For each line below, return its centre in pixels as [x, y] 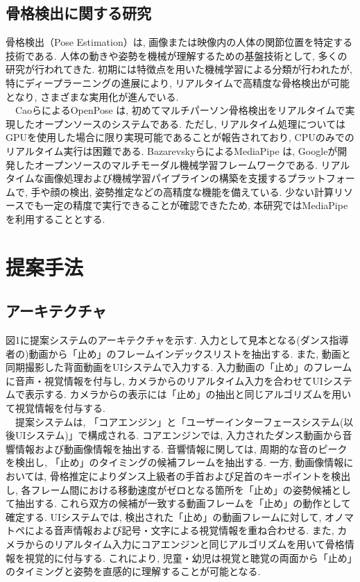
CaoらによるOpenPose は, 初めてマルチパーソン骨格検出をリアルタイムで [180, 110]
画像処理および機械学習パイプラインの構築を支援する [165, 178]
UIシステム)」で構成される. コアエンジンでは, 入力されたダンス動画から [179, 435]
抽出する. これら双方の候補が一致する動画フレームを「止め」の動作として [183, 503]
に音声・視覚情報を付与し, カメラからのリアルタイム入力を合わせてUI [164, 380]
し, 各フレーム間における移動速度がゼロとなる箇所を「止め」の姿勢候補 [169, 489]
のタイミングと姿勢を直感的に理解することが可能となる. [133, 571]
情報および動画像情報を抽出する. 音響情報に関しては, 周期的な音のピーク [181, 448]
